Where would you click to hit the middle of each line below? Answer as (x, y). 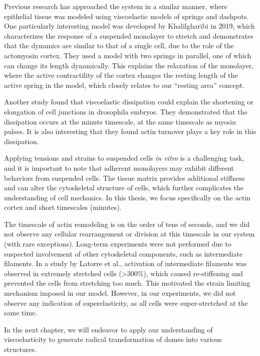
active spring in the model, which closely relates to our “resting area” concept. (124, 85)
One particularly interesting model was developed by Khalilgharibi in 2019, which (129, 26)
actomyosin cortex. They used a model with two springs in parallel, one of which (128, 55)
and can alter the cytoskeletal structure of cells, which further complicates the (124, 188)
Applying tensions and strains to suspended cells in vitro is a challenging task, (124, 158)
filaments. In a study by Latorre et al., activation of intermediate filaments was (125, 263)
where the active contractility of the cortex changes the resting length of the (121, 75)
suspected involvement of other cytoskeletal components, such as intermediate (123, 253)
